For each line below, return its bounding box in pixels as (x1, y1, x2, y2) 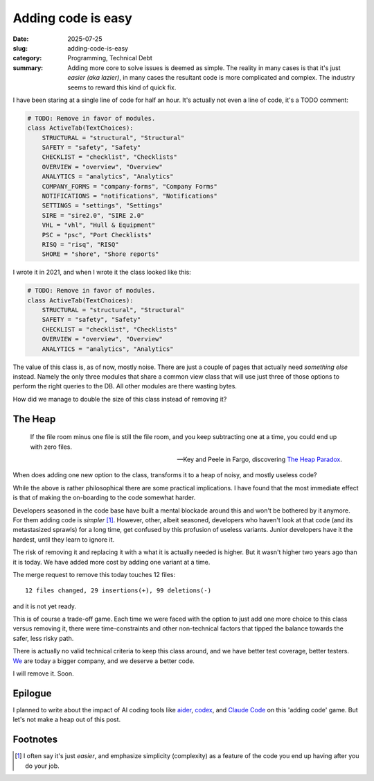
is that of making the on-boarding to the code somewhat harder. (12, 493, 196, 502)
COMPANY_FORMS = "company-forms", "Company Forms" (42, 182, 217, 190)
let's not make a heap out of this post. (12, 715, 121, 724)
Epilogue (12, 687, 52, 699)
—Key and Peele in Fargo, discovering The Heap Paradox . (177, 455, 342, 463)
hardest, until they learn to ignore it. (12, 535, 115, 544)
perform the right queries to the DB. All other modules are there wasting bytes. (12, 382, 237, 390)
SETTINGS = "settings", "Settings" (42, 202, 163, 209)
